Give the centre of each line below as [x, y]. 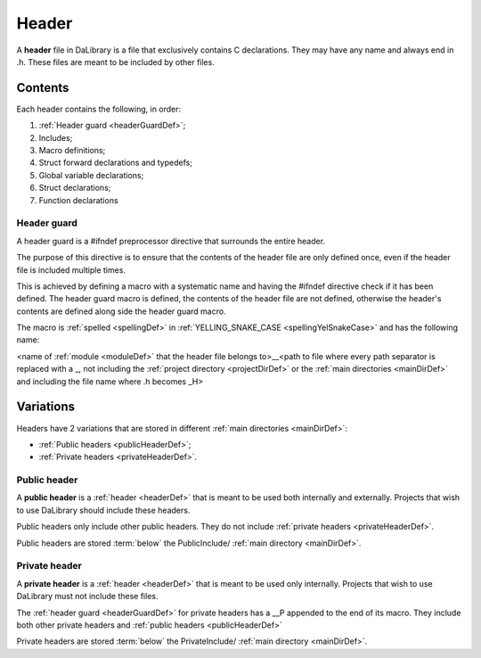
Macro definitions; [72, 151]
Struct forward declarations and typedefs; [116, 163]
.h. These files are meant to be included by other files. [116, 62]
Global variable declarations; [91, 175]
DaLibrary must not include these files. [87, 596]
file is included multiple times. [71, 270]
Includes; [56, 137]
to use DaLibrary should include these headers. [103, 510]
